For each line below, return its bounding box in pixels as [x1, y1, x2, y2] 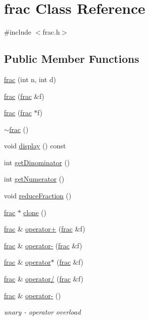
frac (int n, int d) [4, 74, 56, 84]
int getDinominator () [4, 157, 70, 167]
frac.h [42, 27, 60, 37]
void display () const [4, 140, 66, 151]
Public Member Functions [4, 51, 139, 66]
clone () [23, 207, 47, 217]
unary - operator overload [4, 307, 81, 317]
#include [4, 27, 32, 37]
